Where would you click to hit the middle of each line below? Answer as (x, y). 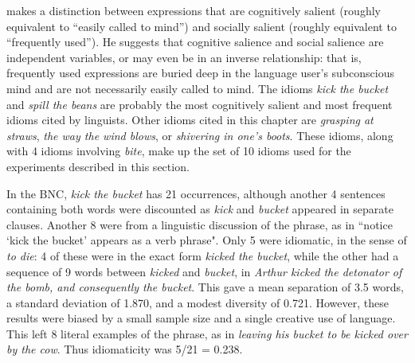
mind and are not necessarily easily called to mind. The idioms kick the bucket (198, 88)
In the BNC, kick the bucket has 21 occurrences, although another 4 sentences (196, 193)
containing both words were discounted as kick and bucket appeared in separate (200, 209)
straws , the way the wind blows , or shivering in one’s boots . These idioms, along (200, 135)
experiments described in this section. (98, 166)
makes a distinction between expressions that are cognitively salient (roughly (194, 10)
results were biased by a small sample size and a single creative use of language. (201, 318)
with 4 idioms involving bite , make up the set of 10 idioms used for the (179, 151)
